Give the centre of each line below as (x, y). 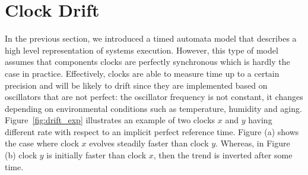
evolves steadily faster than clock (149, 143)
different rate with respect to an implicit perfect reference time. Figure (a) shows (152, 131)
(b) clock (21, 155)
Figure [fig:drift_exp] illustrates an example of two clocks (110, 120)
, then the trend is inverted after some (223, 155)
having (260, 120)
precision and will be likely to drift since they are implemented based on (136, 85)
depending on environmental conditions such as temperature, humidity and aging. (153, 108)
